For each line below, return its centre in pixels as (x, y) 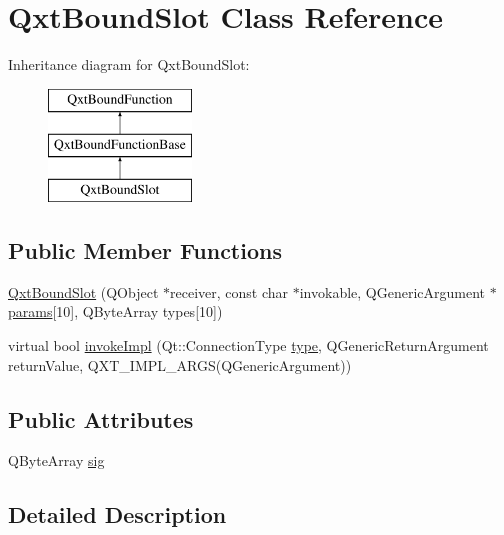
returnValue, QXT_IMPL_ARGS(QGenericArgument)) (180, 364)
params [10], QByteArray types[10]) (115, 311)
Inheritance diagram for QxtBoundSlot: (129, 64)
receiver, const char (229, 291)
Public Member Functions (145, 250)
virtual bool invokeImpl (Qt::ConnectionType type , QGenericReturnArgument (248, 345)
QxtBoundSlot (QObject (83, 291)
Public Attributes (101, 418)
